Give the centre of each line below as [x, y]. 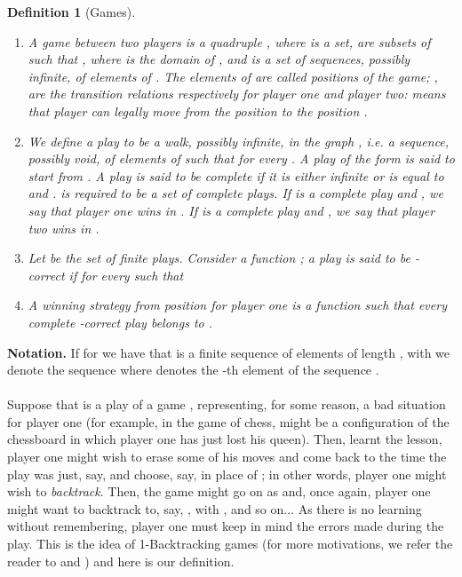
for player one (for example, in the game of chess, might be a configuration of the [228, 421]
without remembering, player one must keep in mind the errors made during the [226, 526]
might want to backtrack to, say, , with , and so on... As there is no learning [215, 508]
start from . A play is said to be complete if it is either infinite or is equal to [236, 175]
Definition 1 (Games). [72, 12]
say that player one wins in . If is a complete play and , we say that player [231, 210]
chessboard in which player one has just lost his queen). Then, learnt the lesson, [225, 439]
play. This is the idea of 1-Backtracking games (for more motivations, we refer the [230, 544]
